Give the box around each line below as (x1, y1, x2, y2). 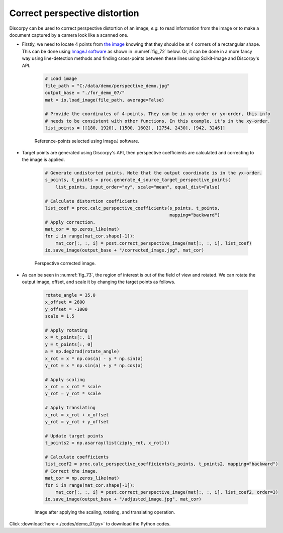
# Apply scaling (45, 377, 85, 382)
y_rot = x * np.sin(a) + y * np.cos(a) (45, 363, 143, 368)
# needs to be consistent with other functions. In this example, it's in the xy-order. (45, 118, 271, 124)
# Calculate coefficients (45, 454, 109, 460)
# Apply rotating (45, 327, 88, 333)
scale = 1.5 (45, 313, 75, 319)
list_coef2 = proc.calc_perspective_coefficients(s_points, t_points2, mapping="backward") (45, 461, 278, 467)
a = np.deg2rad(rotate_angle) (45, 348, 120, 354)
